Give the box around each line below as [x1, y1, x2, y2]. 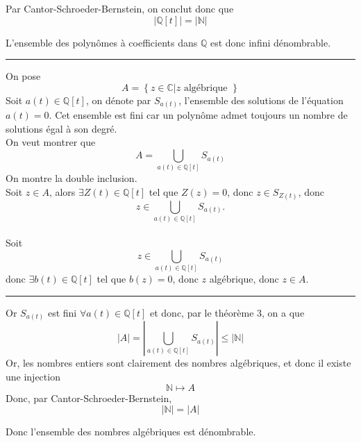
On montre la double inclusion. [6, 171, 137, 185]
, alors [49, 185, 76, 199]
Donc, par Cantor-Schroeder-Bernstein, [6, 390, 172, 405]
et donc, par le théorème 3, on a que [149, 305, 305, 319]
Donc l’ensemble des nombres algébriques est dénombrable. [6, 424, 256, 439]
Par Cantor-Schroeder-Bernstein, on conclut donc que [6, 1, 234, 15]
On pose [6, 69, 41, 83]
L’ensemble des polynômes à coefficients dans [6, 35, 198, 49]
